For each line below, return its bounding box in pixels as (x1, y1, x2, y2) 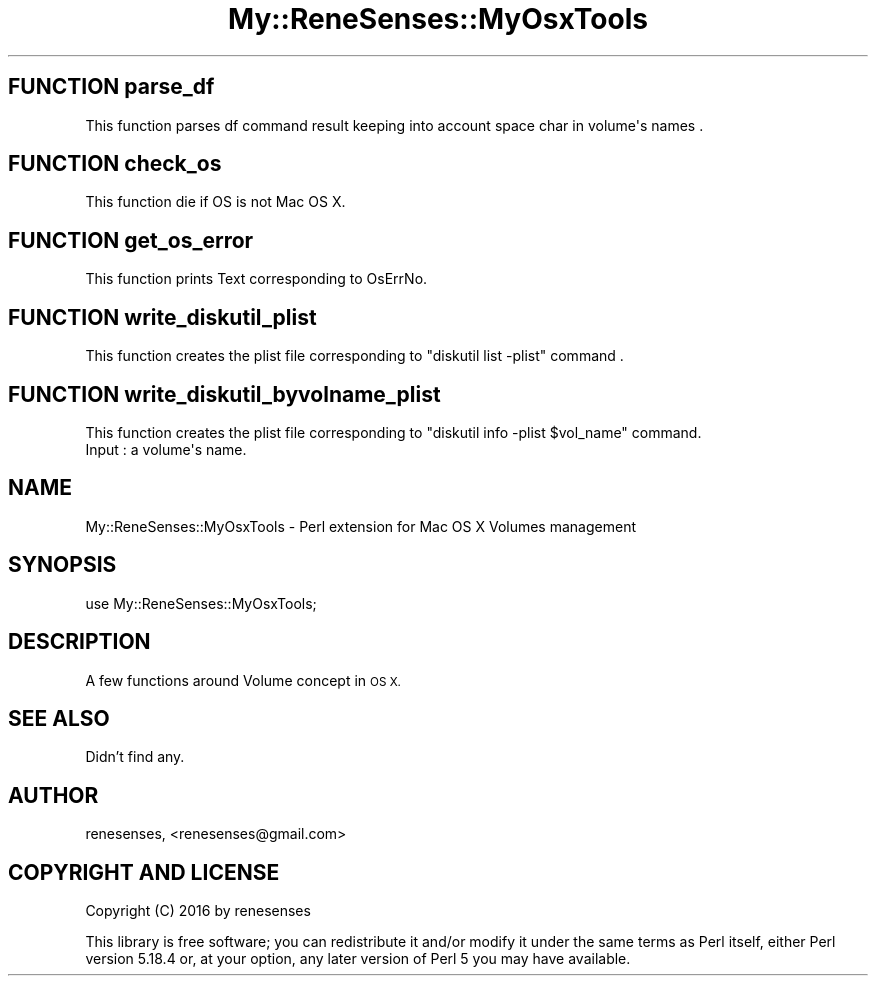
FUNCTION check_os (8, 151, 222, 177)
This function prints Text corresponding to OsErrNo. (85, 270, 428, 288)
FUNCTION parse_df (8, 74, 215, 100)
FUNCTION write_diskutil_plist (8, 304, 317, 330)
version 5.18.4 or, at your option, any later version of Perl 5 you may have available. (85, 950, 631, 968)
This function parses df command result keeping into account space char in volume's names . (85, 116, 704, 134)
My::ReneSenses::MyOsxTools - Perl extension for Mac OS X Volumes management (85, 517, 636, 535)
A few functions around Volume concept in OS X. (85, 671, 401, 689)
